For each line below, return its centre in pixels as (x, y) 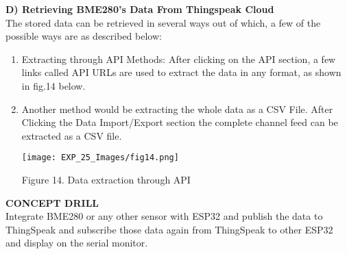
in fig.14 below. (53, 85)
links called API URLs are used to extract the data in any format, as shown (181, 72)
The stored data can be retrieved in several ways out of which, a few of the (163, 22)
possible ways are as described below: (84, 36)
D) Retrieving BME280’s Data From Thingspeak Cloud (140, 9)
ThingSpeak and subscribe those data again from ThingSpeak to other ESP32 (169, 229)
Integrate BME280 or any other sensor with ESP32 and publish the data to (164, 216)
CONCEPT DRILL (52, 202)
